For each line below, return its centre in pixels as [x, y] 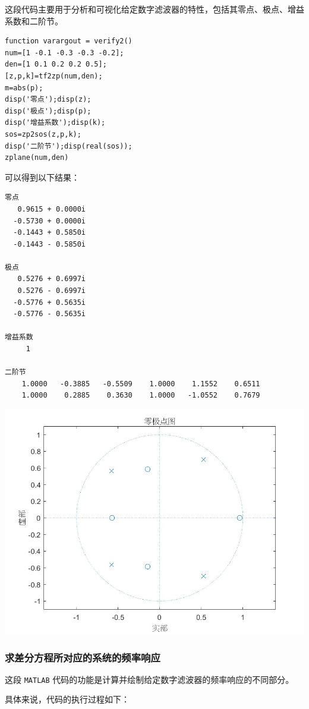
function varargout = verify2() [69, 41]
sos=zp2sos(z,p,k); [43, 134]
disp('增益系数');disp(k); [55, 123]
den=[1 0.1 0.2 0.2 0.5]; [56, 64]
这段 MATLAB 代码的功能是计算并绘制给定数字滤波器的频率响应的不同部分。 [149, 679]
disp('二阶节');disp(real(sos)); [69, 146]
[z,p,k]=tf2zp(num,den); [54, 76]
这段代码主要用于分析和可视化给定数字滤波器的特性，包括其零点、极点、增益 [154, 9]
